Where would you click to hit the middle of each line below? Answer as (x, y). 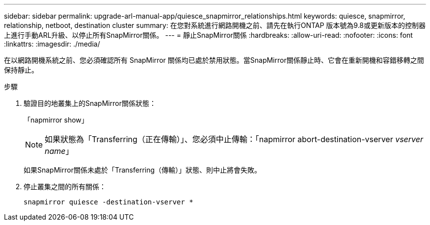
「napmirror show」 (56, 120)
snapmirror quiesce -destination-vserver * (108, 202)
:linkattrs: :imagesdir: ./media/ (52, 44)
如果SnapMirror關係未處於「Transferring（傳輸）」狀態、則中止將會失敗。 (143, 170)
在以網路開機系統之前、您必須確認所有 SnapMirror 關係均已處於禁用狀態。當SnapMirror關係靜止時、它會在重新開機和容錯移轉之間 (214, 60)
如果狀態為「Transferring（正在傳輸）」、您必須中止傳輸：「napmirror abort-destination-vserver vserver (234, 139)
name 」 (59, 151)
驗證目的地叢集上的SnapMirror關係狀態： (90, 103)
